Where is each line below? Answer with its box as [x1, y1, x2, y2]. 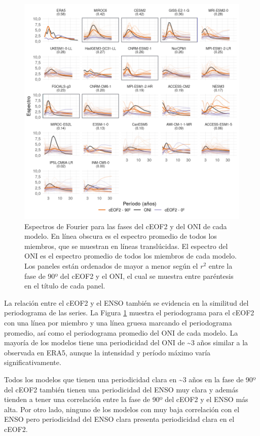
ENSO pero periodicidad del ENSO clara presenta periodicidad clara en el [4, 414, 235, 424]
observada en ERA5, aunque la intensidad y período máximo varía [4, 347, 211, 357]
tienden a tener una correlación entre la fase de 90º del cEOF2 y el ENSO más [4, 394, 248, 405]
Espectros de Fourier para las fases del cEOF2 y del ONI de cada [24, 221, 227, 231]
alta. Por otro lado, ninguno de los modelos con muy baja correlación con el [4, 404, 240, 414]
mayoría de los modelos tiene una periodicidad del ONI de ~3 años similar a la [4, 337, 248, 348]
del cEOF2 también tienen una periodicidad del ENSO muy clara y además [4, 384, 238, 394]
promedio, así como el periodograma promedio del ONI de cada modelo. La [4, 327, 238, 338]
